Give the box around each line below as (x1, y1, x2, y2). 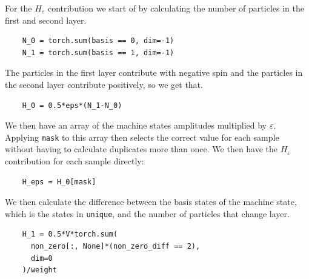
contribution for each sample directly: (5, 155, 144, 167)
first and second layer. (5, 13, 87, 26)
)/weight (22, 266, 57, 275)
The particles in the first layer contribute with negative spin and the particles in (5, 66, 303, 79)
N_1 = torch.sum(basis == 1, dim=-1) (22, 48, 174, 57)
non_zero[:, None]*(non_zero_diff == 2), (30, 242, 201, 251)
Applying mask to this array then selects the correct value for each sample (5, 130, 279, 143)
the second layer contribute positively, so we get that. (5, 78, 203, 90)
